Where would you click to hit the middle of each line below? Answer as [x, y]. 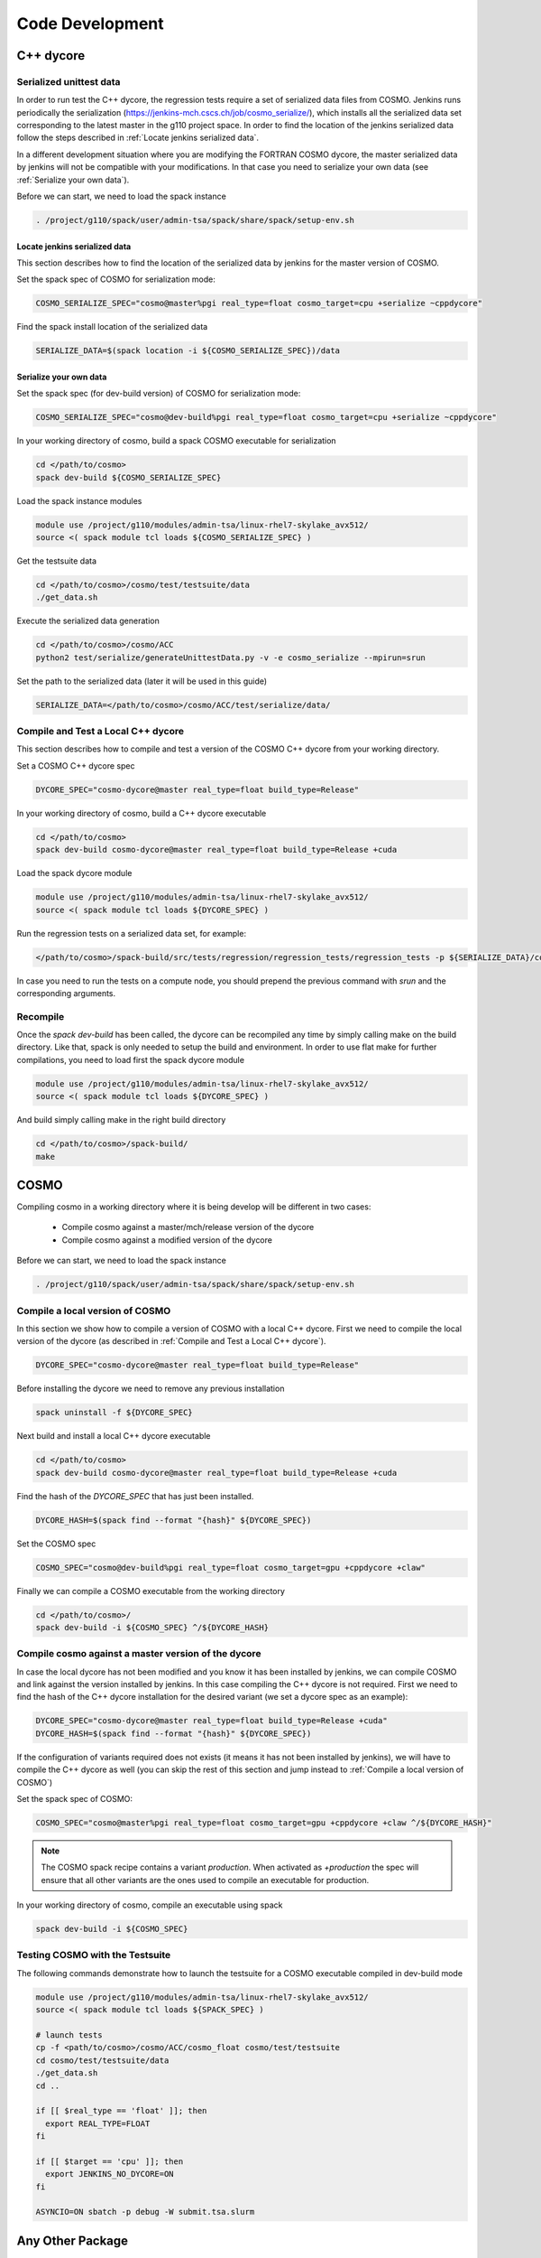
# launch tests [69, 2035]
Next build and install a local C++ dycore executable [114, 1436]
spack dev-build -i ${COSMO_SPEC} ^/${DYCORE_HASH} [152, 1627]
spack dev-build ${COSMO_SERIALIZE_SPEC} [128, 477]
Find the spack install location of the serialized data [112, 327]
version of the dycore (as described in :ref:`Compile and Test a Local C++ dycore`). [171, 1341]
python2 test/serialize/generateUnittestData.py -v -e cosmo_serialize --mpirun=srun [230, 658]
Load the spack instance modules [79, 500]
